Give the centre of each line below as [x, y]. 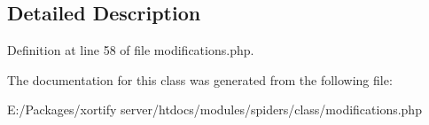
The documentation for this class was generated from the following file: [200, 79]
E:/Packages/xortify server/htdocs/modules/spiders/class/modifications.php [214, 109]
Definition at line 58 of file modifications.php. [131, 50]
